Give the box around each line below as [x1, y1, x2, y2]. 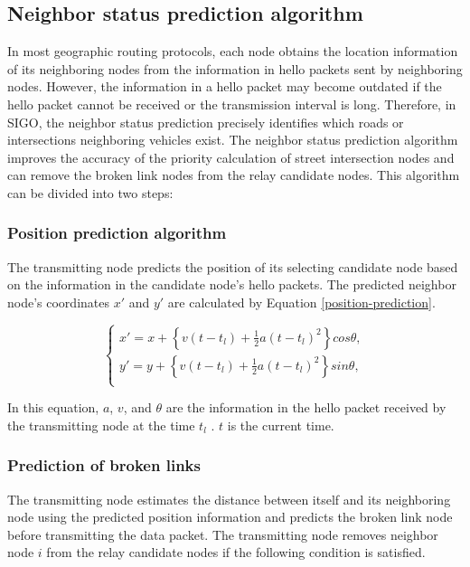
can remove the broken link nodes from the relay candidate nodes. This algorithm [7, 165, 460, 184]
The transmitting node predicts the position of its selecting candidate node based [7, 257, 458, 276]
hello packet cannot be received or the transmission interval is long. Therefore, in [7, 94, 456, 113]
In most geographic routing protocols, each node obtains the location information [7, 42, 458, 61]
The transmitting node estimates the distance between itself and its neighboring [7, 489, 451, 508]
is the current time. [227, 415, 334, 434]
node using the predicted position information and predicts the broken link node [7, 507, 453, 526]
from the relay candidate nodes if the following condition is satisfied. [46, 543, 426, 562]
